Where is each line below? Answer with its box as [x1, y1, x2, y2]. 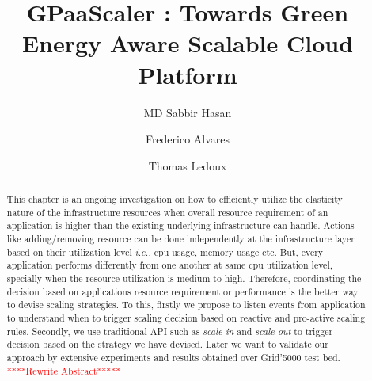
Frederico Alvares [145, 131, 230, 147]
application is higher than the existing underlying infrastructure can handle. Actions [6, 219, 355, 232]
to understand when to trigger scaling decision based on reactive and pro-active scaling [6, 311, 366, 324]
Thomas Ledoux [148, 157, 227, 173]
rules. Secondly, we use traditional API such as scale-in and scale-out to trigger [6, 324, 333, 337]
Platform [138, 58, 237, 90]
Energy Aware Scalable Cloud [21, 27, 354, 59]
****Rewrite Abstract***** [6, 364, 121, 377]
